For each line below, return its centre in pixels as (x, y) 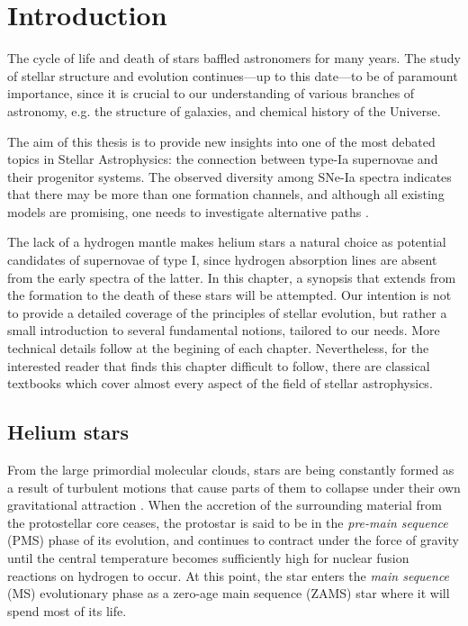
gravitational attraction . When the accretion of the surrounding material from (225, 505)
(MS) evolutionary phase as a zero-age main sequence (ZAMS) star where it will (229, 593)
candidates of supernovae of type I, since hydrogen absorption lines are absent (222, 260)
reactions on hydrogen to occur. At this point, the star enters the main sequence (229, 575)
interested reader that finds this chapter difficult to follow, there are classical (219, 365)
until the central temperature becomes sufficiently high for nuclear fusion (208, 557)
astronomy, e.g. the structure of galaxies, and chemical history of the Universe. (224, 110)
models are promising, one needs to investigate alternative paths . (188, 211)
